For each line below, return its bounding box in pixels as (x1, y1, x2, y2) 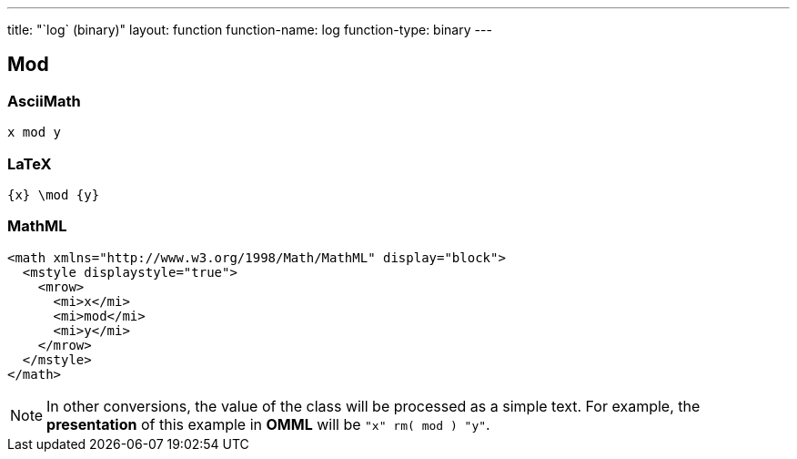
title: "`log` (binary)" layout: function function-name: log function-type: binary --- (7, 22, 492, 37)
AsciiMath (7, 91, 81, 110)
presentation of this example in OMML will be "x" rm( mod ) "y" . (46, 414, 490, 433)
